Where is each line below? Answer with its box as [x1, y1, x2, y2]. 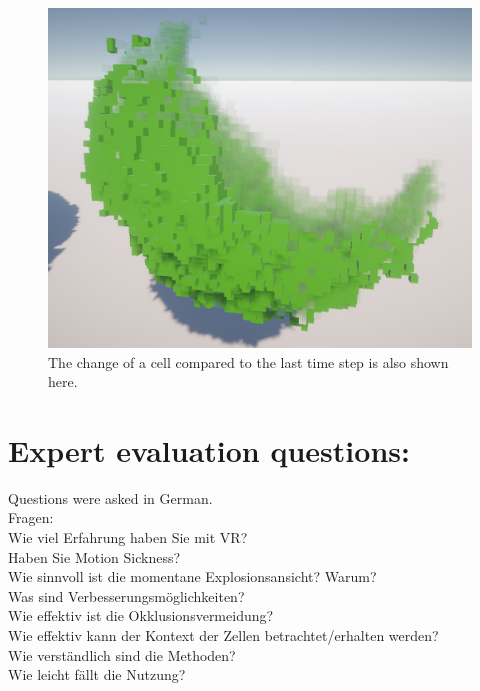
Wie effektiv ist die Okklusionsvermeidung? [8, 605, 274, 626]
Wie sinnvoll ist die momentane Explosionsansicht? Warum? [8, 566, 377, 587]
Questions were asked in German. [8, 487, 213, 508]
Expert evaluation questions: [8, 429, 410, 470]
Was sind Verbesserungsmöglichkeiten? [8, 585, 245, 606]
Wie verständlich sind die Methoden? [8, 644, 236, 665]
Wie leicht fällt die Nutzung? [8, 664, 186, 685]
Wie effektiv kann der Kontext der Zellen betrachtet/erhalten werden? [8, 625, 439, 645]
